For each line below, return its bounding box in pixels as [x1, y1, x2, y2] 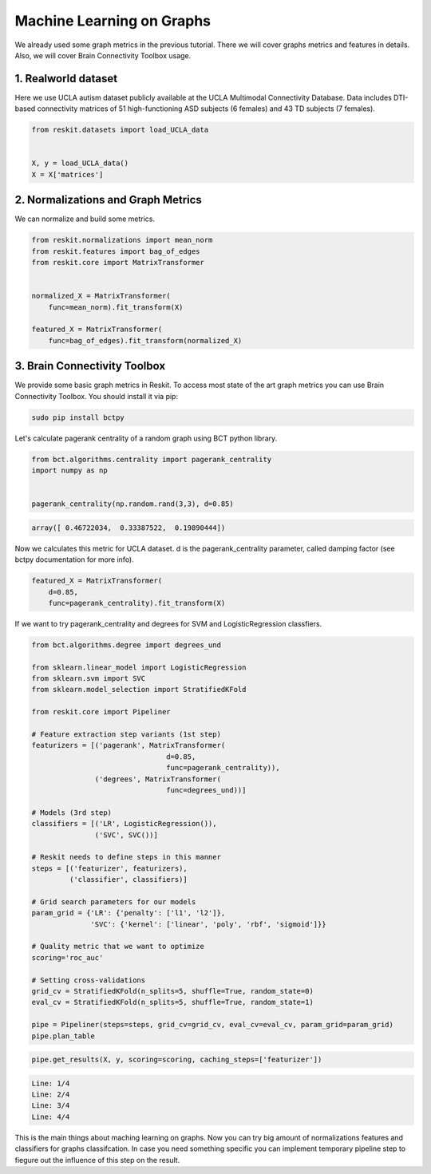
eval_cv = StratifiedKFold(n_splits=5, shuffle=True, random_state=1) [31, 998, 314, 1007]
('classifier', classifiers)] [69, 875, 188, 884]
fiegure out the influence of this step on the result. [14, 1155, 180, 1164]
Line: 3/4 [31, 1101, 70, 1110]
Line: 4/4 [31, 1112, 70, 1121]
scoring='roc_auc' [31, 953, 104, 962]
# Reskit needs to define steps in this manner [31, 852, 221, 862]
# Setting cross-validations [31, 975, 146, 985]
